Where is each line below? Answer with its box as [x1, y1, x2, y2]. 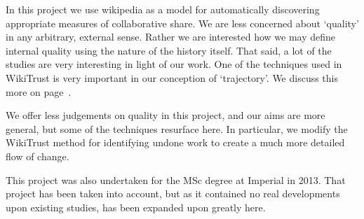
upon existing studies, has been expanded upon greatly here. [6, 199, 266, 214]
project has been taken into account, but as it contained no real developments [6, 186, 340, 201]
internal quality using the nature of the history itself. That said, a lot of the [6, 43, 332, 57]
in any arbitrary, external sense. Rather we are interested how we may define [6, 29, 336, 44]
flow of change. [6, 148, 69, 163]
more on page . [6, 84, 72, 99]
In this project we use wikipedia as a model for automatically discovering [6, 2, 320, 16]
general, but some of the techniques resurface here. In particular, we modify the [6, 121, 348, 136]
